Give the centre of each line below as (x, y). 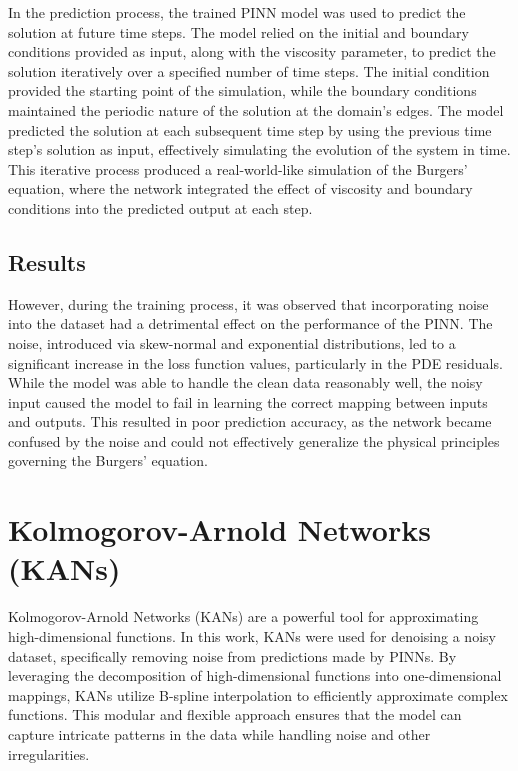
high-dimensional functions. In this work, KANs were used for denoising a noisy (252, 635)
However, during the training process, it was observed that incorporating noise (248, 303)
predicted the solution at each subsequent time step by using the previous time (250, 129)
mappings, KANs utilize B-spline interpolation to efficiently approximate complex (258, 694)
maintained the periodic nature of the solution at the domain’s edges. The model (256, 109)
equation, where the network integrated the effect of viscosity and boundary (240, 188)
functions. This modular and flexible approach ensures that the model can (235, 714)
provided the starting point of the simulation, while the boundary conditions (242, 90)
